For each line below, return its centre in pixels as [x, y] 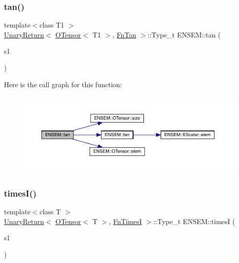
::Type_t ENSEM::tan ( [184, 34]
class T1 [52, 25]
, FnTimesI [125, 221]
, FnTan [124, 34]
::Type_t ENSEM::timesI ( [194, 221]
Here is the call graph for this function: [63, 84]
